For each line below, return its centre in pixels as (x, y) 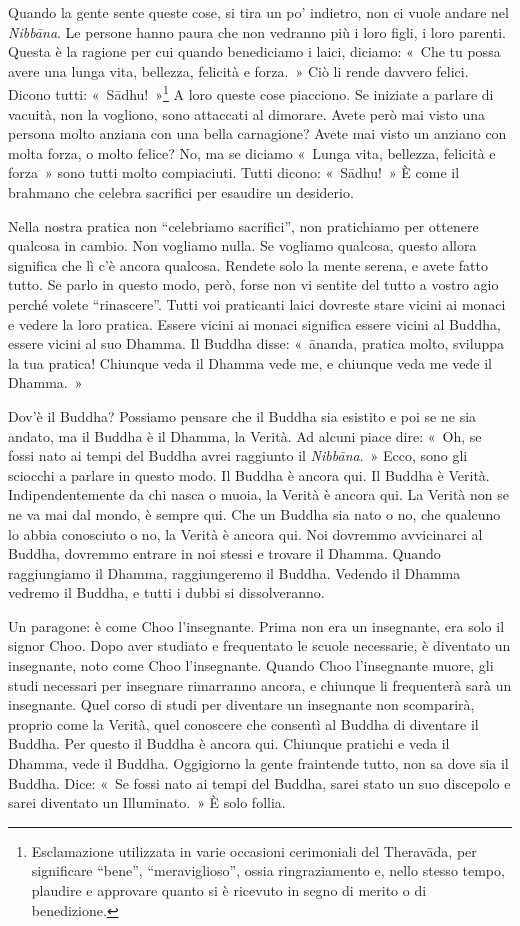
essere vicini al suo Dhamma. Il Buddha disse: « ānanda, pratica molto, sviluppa (256, 343)
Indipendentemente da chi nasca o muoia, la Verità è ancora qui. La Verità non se (258, 494)
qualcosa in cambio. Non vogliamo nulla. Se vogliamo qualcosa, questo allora (242, 245)
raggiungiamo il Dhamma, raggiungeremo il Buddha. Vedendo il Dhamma (234, 572)
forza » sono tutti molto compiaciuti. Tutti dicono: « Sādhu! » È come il (234, 172)
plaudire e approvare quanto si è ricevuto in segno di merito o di (229, 890)
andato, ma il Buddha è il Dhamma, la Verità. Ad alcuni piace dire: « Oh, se (245, 435)
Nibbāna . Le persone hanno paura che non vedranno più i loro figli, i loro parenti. (257, 31)
